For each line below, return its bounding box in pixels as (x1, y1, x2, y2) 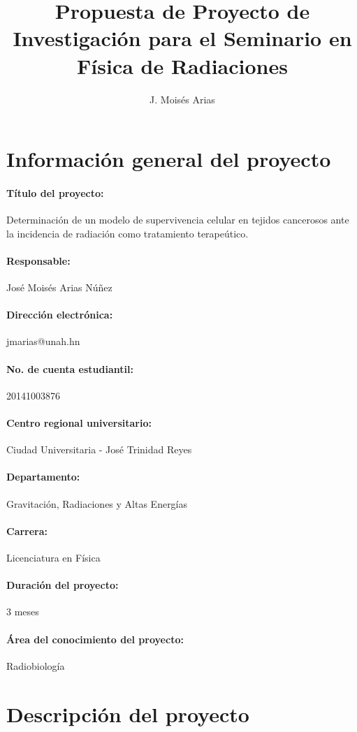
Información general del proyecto (6, 145, 331, 173)
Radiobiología (6, 658, 65, 673)
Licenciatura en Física (6, 550, 101, 565)
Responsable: (6, 253, 71, 268)
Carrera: (6, 523, 48, 538)
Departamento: (6, 469, 80, 484)
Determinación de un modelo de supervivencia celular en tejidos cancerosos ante (6, 212, 349, 227)
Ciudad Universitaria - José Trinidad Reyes (6, 442, 192, 457)
